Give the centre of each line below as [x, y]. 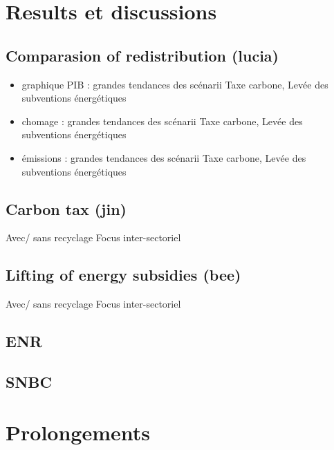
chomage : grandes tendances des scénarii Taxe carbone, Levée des [162, 121]
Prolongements [78, 432]
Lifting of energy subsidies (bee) [123, 275]
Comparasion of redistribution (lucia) [142, 55]
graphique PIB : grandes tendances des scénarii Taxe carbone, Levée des [175, 84]
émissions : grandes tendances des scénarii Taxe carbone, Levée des [164, 157]
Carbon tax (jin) [66, 208]
